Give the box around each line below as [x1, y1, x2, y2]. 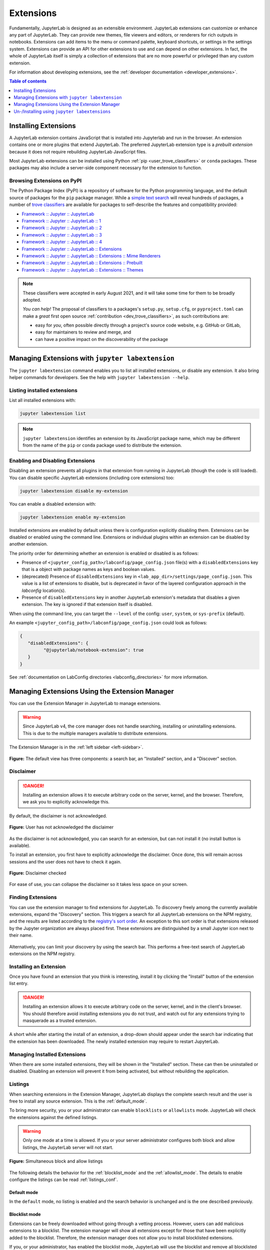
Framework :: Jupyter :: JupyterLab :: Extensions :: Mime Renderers [21, 252, 161, 258]
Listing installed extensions [9, 386, 77, 393]
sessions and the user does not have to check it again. [9, 858, 122, 864]
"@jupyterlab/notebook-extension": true [43, 647, 144, 652]
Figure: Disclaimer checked [9, 870, 66, 876]
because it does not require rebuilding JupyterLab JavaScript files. [9, 148, 147, 154]
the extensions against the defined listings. [9, 1114, 97, 1120]
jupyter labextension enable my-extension [19, 514, 125, 520]
